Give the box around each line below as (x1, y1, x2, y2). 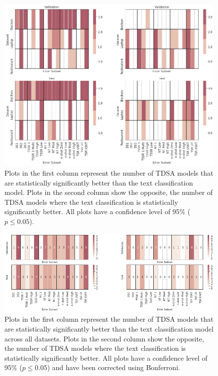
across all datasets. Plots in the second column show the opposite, (4, 333, 204, 343)
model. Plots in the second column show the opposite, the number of (4, 187, 213, 197)
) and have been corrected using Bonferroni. (47, 362, 180, 373)
